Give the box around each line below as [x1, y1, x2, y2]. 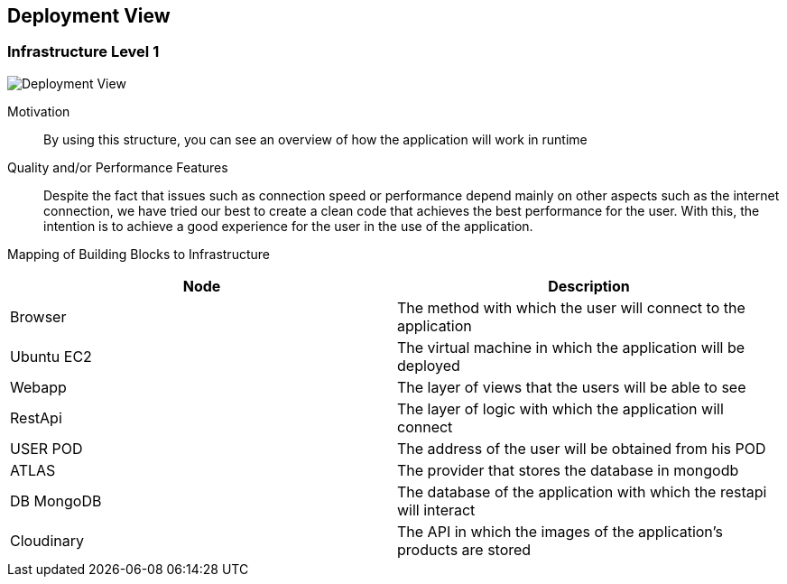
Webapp [10, 377, 67, 396]
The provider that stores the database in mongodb [397, 460, 739, 479]
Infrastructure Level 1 [7, 42, 160, 61]
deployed [397, 356, 460, 375]
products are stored [397, 540, 532, 559]
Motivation [7, 103, 70, 119]
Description [548, 276, 630, 295]
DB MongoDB [10, 491, 102, 510]
